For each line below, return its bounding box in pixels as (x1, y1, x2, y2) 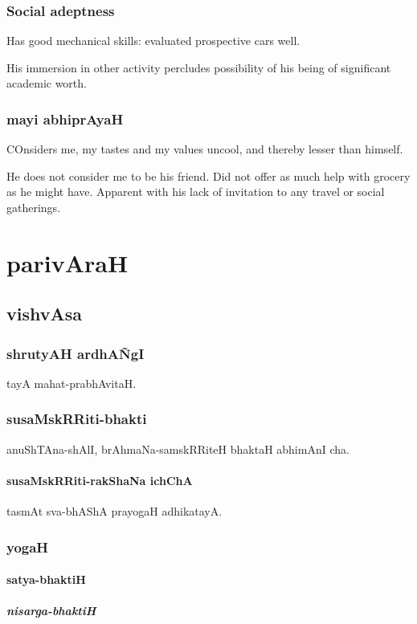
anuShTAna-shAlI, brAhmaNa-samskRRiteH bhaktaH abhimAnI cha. (6, 440, 350, 457)
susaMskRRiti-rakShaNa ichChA (6, 471, 193, 488)
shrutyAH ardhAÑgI (6, 343, 145, 363)
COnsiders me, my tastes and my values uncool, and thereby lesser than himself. (6, 141, 403, 157)
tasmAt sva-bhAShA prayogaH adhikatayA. (6, 503, 223, 520)
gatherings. (6, 199, 61, 215)
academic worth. (6, 75, 87, 92)
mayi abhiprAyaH (6, 108, 124, 128)
